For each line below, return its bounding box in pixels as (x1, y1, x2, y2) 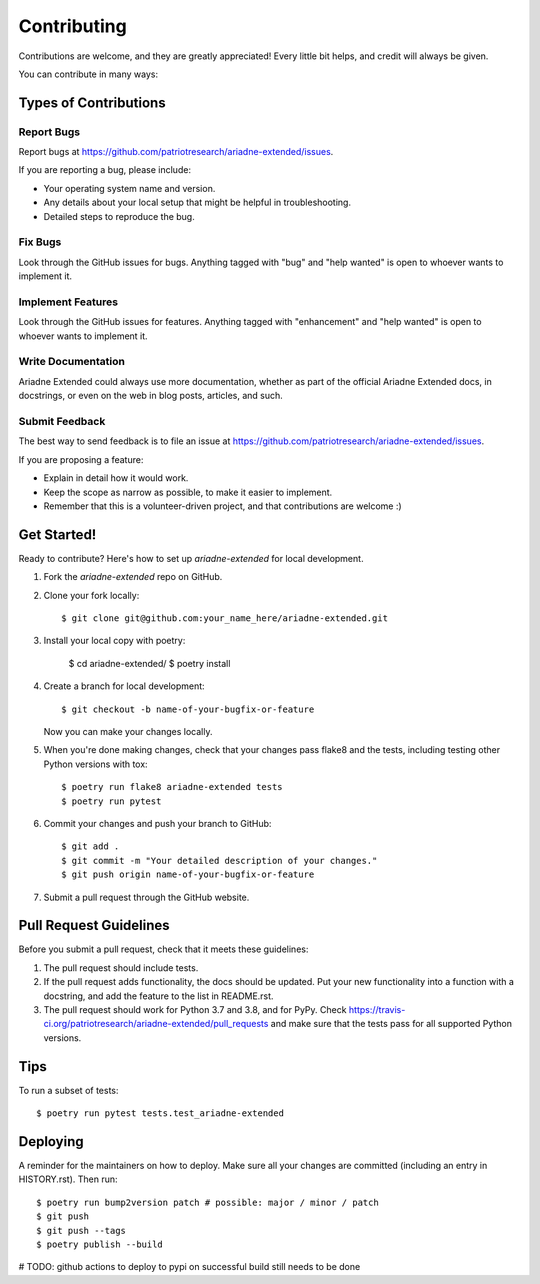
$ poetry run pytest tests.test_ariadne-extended (36, 1108, 285, 1119)
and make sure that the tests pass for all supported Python (270, 1018, 512, 1030)
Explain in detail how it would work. (43, 472, 189, 484)
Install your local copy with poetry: (43, 635, 186, 647)
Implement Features (18, 295, 119, 309)
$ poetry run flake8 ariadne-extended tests (61, 781, 284, 793)
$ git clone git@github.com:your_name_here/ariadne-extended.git (61, 613, 389, 624)
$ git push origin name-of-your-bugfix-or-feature (61, 869, 315, 880)
